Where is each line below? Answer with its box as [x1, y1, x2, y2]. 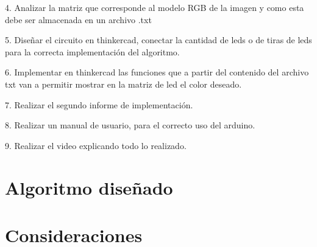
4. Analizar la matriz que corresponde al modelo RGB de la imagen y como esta [5, 1, 304, 13]
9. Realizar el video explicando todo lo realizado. [5, 139, 187, 151]
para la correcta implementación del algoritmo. [5, 45, 180, 58]
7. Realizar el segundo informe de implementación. [5, 98, 193, 111]
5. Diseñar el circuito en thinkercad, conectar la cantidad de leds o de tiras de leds [5, 33, 312, 46]
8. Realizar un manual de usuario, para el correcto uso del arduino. [5, 119, 255, 131]
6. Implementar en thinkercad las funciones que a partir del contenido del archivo [5, 66, 309, 78]
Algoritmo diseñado [5, 175, 173, 200]
